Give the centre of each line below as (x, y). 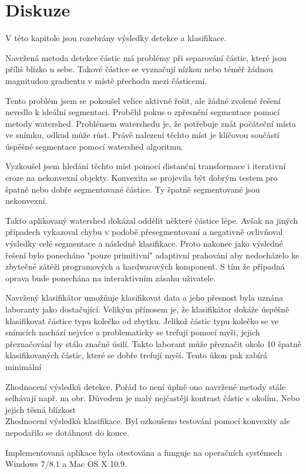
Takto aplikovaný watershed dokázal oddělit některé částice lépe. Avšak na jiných (152, 220)
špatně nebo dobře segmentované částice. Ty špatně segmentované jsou (133, 189)
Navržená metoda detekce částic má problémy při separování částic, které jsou (146, 57)
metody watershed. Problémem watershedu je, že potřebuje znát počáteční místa (151, 123)
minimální (23, 366)
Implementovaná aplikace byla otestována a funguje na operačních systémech (144, 452)
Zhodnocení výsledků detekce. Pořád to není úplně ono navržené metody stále (146, 386)
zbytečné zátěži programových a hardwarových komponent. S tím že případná (145, 266)
